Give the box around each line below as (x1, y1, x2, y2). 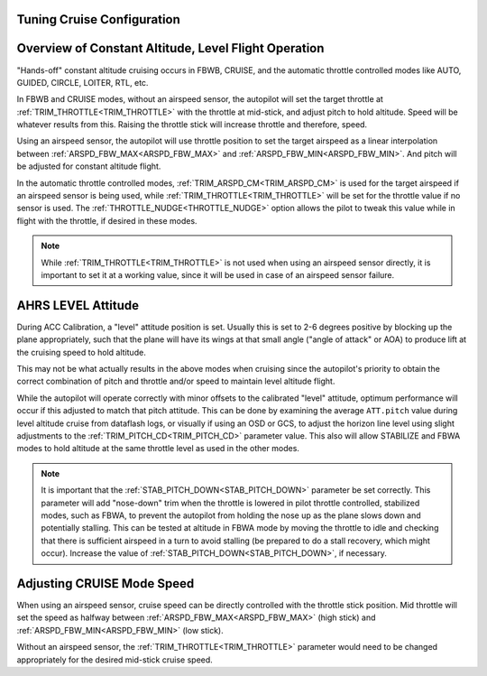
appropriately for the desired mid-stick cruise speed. (16, 654, 214, 665)
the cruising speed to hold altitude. (16, 347, 146, 357)
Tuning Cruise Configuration (16, 12, 180, 27)
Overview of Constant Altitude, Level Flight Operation (16, 41, 325, 56)
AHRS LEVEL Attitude (16, 298, 140, 313)
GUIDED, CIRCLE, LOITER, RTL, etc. (16, 77, 149, 88)
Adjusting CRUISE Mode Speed (16, 576, 195, 591)
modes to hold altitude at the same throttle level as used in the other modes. (16, 443, 299, 454)
